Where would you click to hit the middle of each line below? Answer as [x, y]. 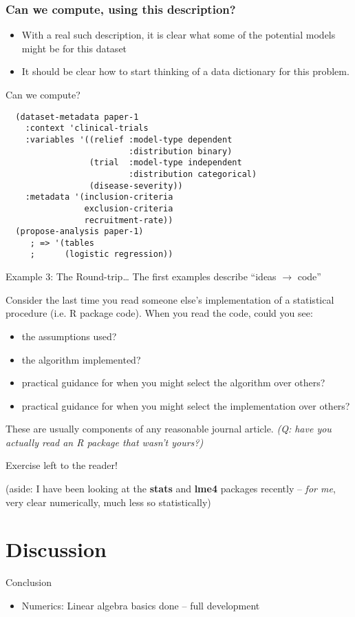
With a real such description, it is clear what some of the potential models [179, 35]
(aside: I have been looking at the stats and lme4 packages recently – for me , [171, 489]
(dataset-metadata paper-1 [77, 117]
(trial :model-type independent [165, 163]
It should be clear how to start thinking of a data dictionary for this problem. [185, 71]
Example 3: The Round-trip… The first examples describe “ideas [141, 276]
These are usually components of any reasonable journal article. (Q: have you [169, 429]
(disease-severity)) [136, 186]
